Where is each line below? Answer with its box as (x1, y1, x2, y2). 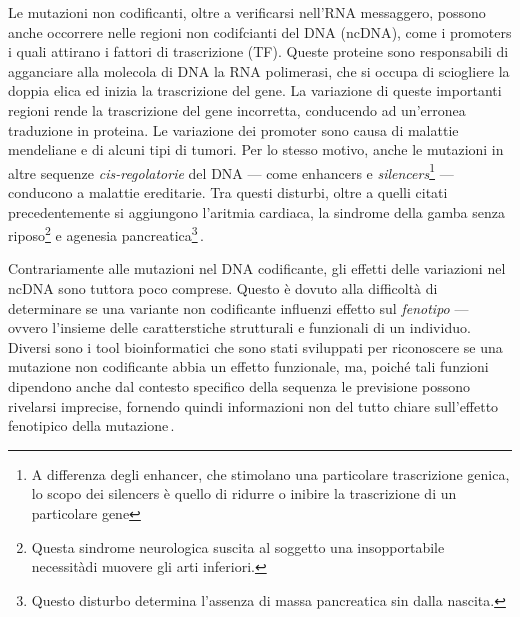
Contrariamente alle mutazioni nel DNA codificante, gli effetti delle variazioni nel (8, 258, 506, 279)
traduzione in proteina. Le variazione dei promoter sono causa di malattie (8, 119, 459, 140)
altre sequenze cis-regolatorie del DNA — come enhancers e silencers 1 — (8, 159, 454, 183)
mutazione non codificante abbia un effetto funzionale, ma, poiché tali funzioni (8, 356, 489, 377)
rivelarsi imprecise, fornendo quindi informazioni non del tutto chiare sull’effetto (8, 395, 499, 416)
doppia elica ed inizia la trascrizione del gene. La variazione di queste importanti (8, 80, 502, 101)
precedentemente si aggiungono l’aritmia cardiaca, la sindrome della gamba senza (8, 201, 505, 222)
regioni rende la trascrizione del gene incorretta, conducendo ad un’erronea (8, 99, 466, 120)
